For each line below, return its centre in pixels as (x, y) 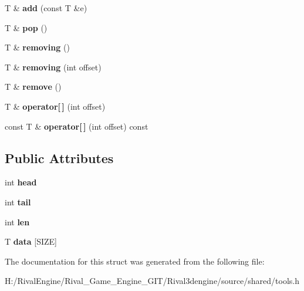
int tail (18, 202)
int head (21, 182)
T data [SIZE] (31, 241)
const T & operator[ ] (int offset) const (77, 126)
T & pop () (26, 27)
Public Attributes (59, 158)
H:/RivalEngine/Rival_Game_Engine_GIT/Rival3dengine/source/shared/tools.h (152, 281)
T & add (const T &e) (46, 8)
